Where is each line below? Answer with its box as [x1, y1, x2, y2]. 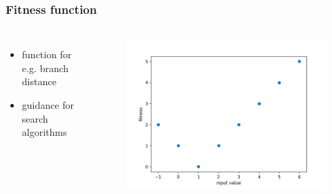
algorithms [21, 125, 67, 139]
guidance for [21, 98, 74, 112]
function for [21, 47, 72, 62]
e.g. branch [21, 60, 69, 75]
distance [21, 74, 57, 89]
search [21, 111, 48, 125]
